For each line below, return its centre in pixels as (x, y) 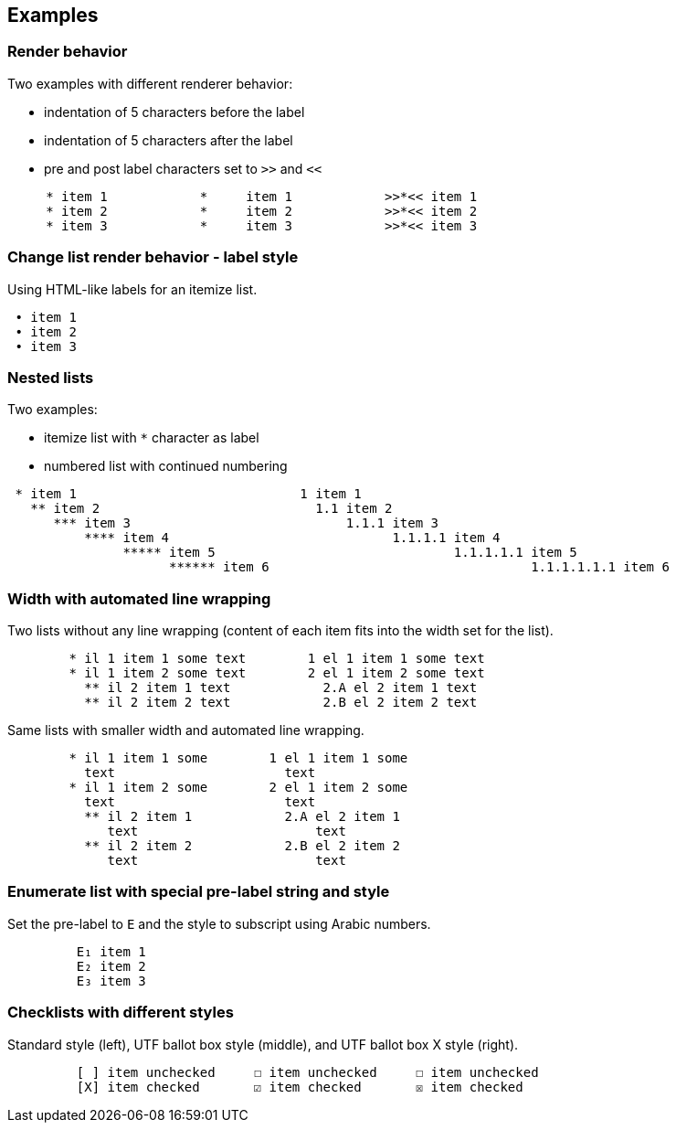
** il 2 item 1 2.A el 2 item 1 (242, 817)
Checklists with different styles (121, 1013)
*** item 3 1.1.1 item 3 (246, 523)
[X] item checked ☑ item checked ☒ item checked (300, 1087)
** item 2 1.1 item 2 (211, 509)
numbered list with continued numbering (166, 466)
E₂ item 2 (111, 966)
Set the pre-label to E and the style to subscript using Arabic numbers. (219, 923)
